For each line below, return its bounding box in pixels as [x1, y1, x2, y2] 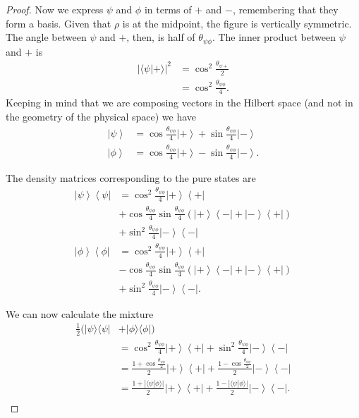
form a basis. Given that [6, 16, 111, 30]
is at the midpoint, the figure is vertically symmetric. [122, 16, 352, 30]
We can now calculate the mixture [6, 306, 154, 321]
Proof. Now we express [6, 2, 104, 16]
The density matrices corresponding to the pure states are [6, 170, 256, 185]
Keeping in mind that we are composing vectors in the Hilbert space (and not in [6, 95, 353, 110]
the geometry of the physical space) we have [6, 109, 197, 123]
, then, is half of [126, 30, 195, 44]
